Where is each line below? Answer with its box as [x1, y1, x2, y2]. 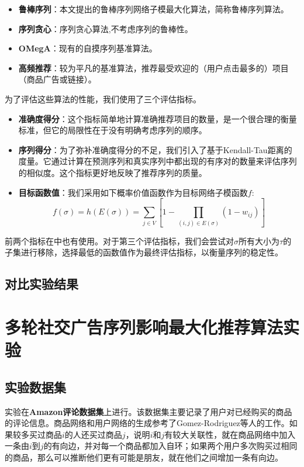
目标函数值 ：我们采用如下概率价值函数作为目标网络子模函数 [18, 186, 248, 198]
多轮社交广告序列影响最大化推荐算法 [5, 314, 284, 338]
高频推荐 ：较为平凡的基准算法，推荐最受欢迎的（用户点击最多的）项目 [18, 61, 289, 74]
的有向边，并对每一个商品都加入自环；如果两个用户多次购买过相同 [43, 440, 298, 452]
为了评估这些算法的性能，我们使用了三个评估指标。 [5, 92, 201, 105]
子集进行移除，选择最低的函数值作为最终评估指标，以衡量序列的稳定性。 [5, 246, 283, 258]
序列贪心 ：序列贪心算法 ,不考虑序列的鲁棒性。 [18, 22, 193, 34]
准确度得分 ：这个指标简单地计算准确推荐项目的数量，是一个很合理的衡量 [18, 112, 297, 124]
